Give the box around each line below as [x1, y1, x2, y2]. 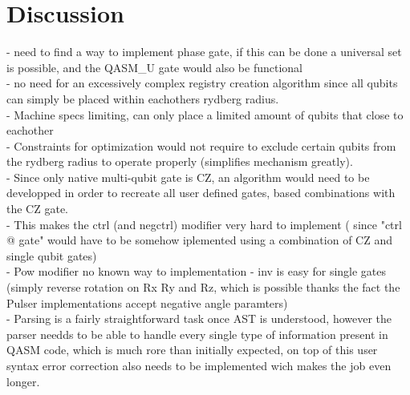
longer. [6, 373, 40, 389]
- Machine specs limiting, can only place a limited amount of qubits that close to [6, 106, 404, 123]
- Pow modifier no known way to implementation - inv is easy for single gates [6, 263, 387, 280]
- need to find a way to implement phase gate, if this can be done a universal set [6, 43, 402, 60]
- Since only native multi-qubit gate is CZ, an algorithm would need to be [6, 168, 370, 185]
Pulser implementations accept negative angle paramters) [6, 294, 288, 311]
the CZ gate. [6, 200, 68, 217]
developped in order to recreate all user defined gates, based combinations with [6, 184, 396, 201]
